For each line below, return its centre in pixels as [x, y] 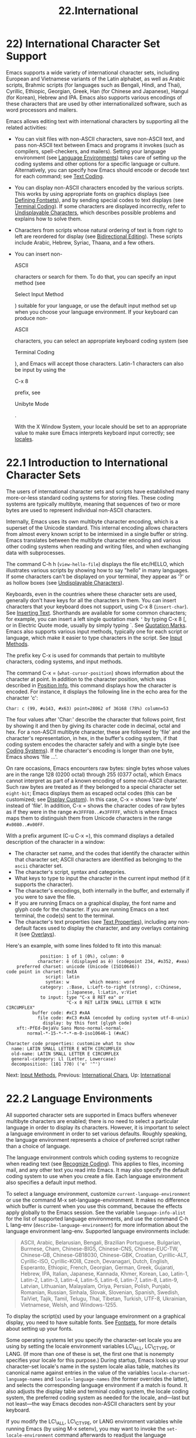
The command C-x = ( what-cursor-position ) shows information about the [95, 673]
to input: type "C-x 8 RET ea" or [82, 997]
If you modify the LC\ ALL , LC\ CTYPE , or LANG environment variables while [94, 1422]
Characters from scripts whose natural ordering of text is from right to [99, 230]
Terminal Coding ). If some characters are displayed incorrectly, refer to [100, 206]
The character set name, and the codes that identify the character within [102, 853]
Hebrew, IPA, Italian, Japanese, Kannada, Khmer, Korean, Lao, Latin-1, [104, 1273]
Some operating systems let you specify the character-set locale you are [94, 1340]
